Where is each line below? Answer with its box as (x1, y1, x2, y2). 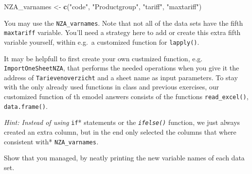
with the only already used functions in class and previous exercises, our (4, 82, 219, 92)
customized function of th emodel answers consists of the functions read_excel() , (4, 91, 249, 102)
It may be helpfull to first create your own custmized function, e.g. (4, 53, 203, 63)
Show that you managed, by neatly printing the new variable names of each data (4, 153, 245, 163)
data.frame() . (4, 101, 48, 111)
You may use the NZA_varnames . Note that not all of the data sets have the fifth (4, 17, 243, 28)
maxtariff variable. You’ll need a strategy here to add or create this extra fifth (4, 27, 241, 37)
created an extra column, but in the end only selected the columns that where (4, 127, 236, 137)
